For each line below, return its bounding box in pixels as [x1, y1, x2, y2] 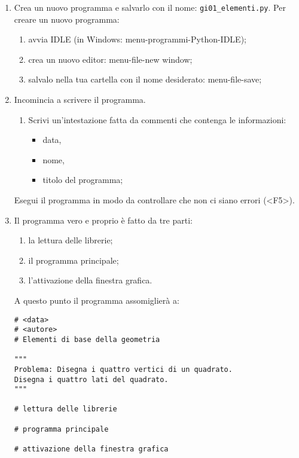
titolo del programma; [42, 173, 123, 186]
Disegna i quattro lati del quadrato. [14, 375, 169, 384]
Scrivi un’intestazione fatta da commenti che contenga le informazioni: [28, 113, 286, 126]
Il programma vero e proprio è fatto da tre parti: [14, 213, 193, 226]
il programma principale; [28, 254, 119, 266]
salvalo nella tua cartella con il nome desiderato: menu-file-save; [28, 73, 262, 86]
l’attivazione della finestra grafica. [28, 274, 152, 286]
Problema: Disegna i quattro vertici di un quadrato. [14, 365, 233, 374]
